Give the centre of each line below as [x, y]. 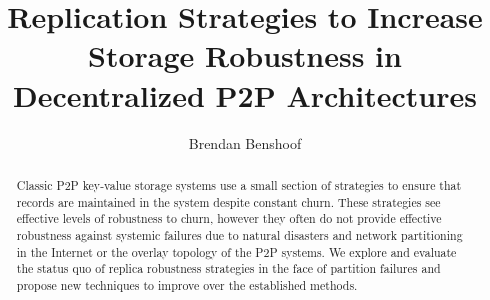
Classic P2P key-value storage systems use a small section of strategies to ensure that [239, 184]
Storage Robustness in [245, 55]
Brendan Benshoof [245, 142]
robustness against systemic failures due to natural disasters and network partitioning [239, 234]
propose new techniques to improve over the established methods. [187, 284]
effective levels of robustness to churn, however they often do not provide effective [229, 218]
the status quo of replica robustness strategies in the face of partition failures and [228, 268]
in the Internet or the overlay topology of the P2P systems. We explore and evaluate [236, 251]
